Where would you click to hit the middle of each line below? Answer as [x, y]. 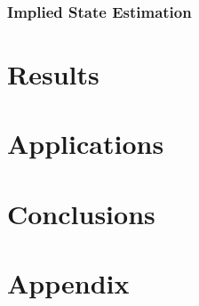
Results [53, 74]
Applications [86, 144]
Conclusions [81, 213]
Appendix [68, 283]
